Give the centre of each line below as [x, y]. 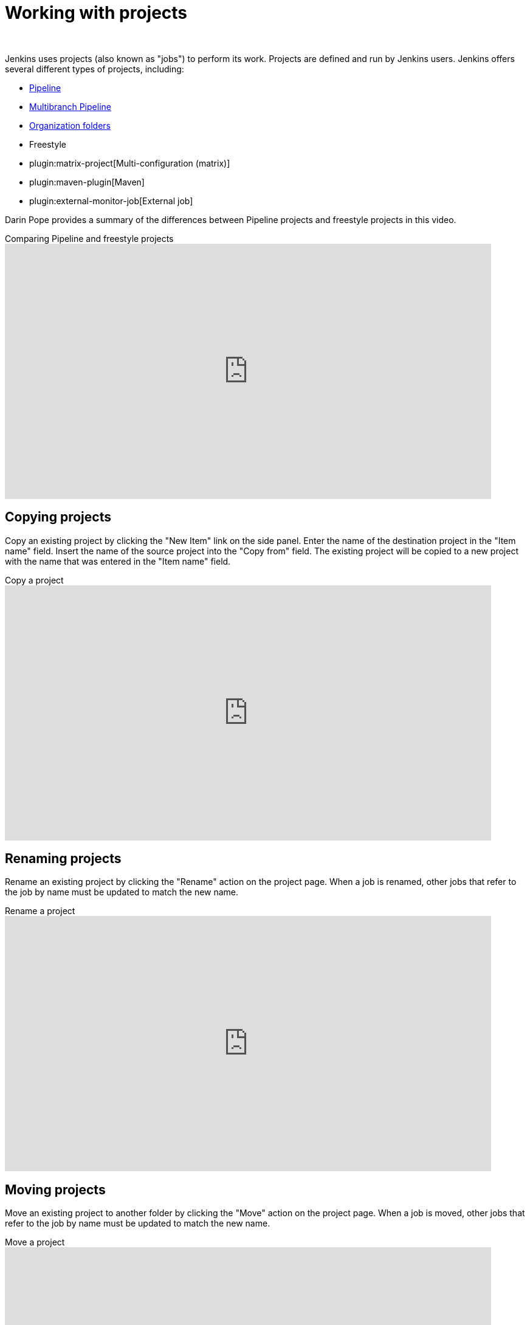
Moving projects [55, 1189]
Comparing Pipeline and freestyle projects [89, 238]
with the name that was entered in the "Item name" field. [118, 561]
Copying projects [58, 517]
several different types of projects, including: [95, 69]
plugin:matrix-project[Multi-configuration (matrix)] [130, 163]
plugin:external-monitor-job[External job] [111, 201]
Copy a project [34, 580]
